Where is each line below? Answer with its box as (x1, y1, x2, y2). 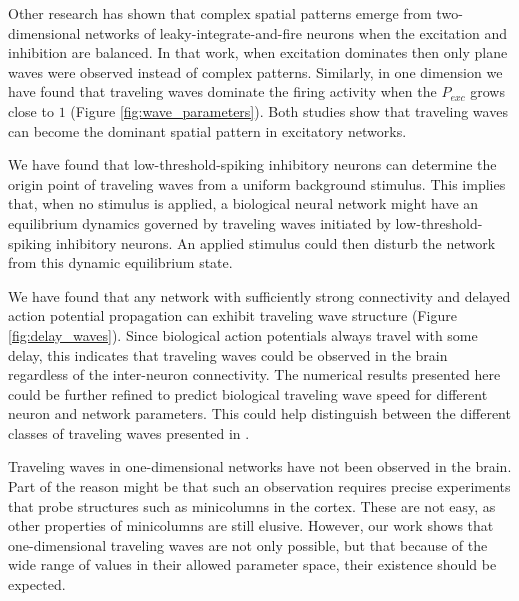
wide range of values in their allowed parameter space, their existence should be (8, 554, 497, 575)
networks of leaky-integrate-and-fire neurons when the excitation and (85, 22, 507, 43)
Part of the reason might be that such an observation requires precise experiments (8, 476, 511, 497)
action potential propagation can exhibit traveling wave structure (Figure (8, 305, 457, 326)
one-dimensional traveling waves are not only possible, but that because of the (8, 534, 488, 555)
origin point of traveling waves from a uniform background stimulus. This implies (8, 173, 506, 194)
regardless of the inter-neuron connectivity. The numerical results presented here (8, 364, 501, 385)
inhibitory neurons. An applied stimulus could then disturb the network (55, 232, 496, 253)
